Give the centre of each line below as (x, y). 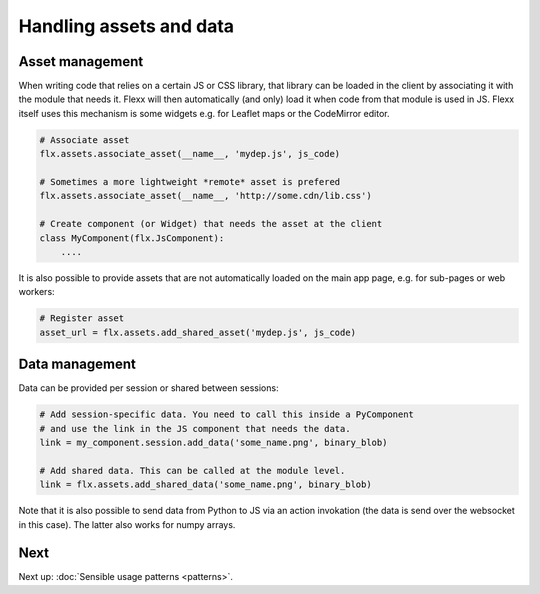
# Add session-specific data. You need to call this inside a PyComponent (227, 414)
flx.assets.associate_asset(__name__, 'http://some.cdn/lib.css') (205, 196)
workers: (36, 292)
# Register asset (82, 318)
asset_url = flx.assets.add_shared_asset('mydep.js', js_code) (198, 332)
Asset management (81, 61)
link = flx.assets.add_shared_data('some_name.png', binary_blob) (205, 484)
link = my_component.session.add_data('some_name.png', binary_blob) (213, 442)
